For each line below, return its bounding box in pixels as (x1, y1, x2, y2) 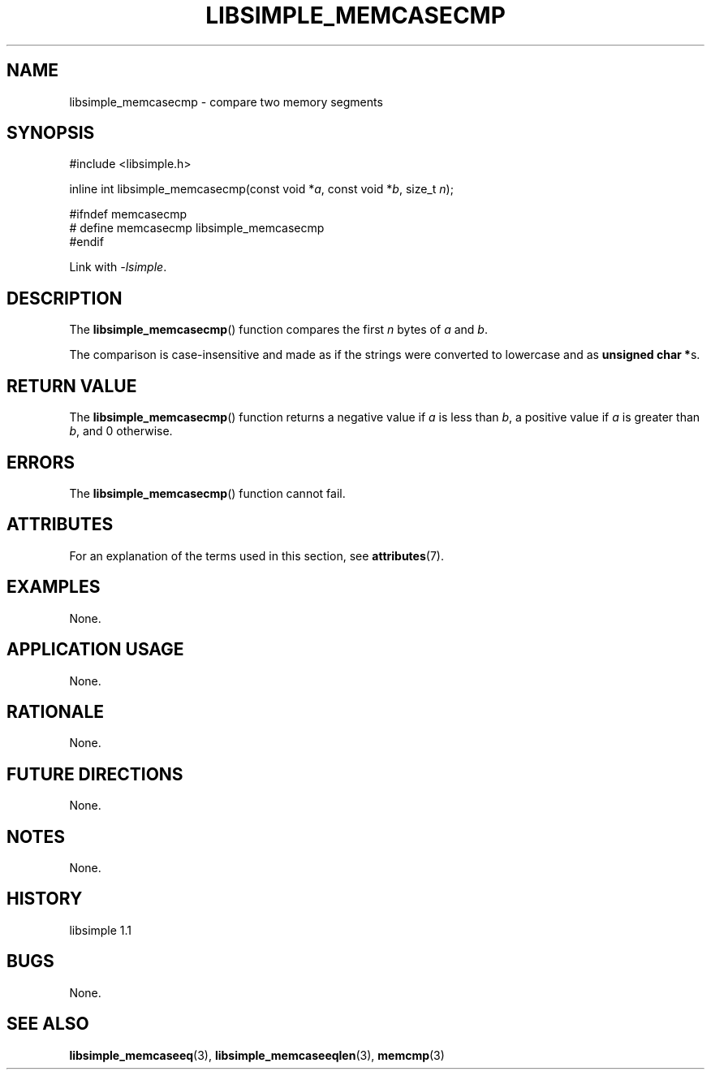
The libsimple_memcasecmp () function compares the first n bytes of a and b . (69, 322, 488, 337)
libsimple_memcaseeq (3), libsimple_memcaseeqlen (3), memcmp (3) (69, 1048, 445, 1062)
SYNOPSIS (6, 123, 95, 144)
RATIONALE (6, 701, 105, 722)
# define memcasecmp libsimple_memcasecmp (69, 221, 325, 236)
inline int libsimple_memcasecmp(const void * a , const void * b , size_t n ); (69, 182, 454, 197)
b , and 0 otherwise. (69, 424, 173, 439)
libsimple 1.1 (69, 923, 132, 937)
